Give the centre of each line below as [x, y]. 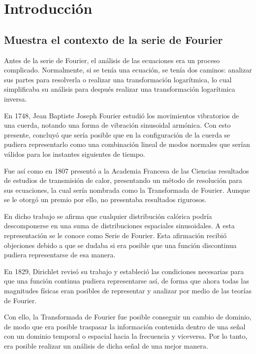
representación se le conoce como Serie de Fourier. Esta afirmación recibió [115, 235]
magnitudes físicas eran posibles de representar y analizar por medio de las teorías [128, 291]
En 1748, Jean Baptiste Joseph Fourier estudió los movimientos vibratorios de [122, 115]
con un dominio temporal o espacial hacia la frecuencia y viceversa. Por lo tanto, [126, 336]
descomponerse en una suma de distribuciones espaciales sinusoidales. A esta [119, 226]
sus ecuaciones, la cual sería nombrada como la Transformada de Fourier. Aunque [127, 190]
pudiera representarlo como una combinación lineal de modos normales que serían [127, 144]
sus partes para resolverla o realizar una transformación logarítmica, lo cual [118, 79]
